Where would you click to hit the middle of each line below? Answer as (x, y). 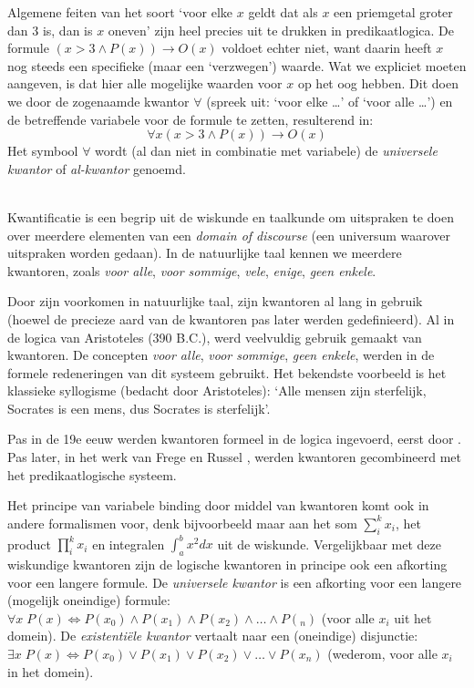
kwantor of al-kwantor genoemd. (97, 168)
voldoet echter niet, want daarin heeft (327, 48)
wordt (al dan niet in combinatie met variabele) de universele (266, 151)
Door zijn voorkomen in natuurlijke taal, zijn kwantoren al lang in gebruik (215, 301)
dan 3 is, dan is (50, 30)
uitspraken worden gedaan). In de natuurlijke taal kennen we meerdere (205, 253)
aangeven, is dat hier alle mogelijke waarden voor (145, 83)
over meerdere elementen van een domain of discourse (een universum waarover (229, 235)
